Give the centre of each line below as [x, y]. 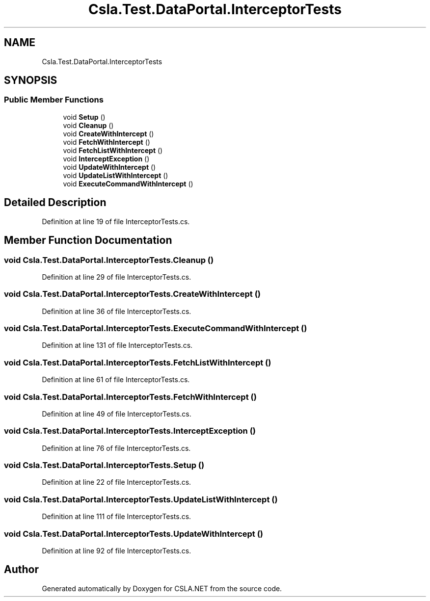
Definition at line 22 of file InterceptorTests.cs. [117, 482]
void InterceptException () [106, 158]
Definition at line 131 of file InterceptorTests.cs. [117, 345]
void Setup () [84, 117]
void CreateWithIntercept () [108, 133]
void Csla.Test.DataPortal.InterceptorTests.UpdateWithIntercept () [134, 534]
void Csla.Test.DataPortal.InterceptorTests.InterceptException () [130, 431]
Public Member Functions [54, 100]
